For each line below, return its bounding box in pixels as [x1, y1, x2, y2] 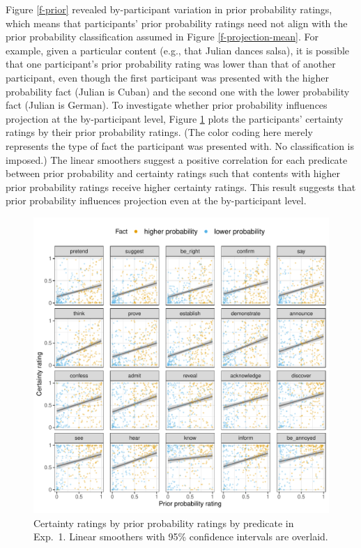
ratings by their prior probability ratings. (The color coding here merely [6, 125, 313, 139]
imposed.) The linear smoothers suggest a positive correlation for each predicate [6, 152, 348, 167]
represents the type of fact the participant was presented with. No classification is [6, 138, 354, 153]
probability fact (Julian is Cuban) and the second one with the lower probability [6, 84, 350, 98]
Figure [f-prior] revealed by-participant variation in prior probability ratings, [6, 2, 332, 16]
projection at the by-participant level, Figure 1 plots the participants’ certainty [6, 111, 344, 125]
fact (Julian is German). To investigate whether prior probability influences [6, 98, 328, 112]
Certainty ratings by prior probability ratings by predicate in [33, 515, 294, 530]
